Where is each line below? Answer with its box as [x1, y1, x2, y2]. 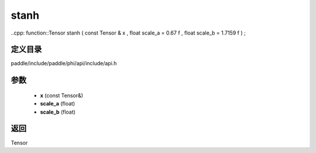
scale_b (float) [40, 108, 76, 115]
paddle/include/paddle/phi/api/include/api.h [11, 60, 117, 67]
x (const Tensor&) [40, 91, 84, 99]
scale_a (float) [40, 100, 75, 107]
